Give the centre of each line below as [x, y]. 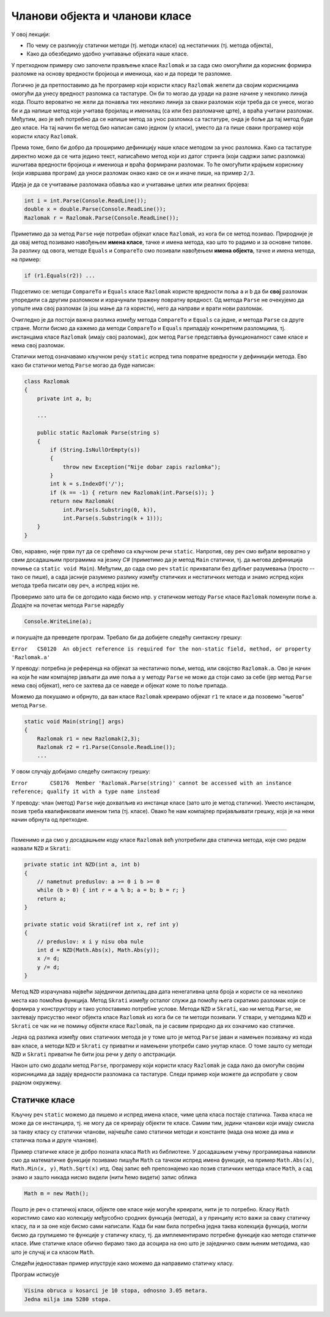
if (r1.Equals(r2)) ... [60, 275]
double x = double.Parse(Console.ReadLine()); [95, 209]
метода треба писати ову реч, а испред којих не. [75, 585]
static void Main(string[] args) [74, 721]
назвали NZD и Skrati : [41, 848]
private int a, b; [64, 398]
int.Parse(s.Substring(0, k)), [110, 510]
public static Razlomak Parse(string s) [98, 433]
